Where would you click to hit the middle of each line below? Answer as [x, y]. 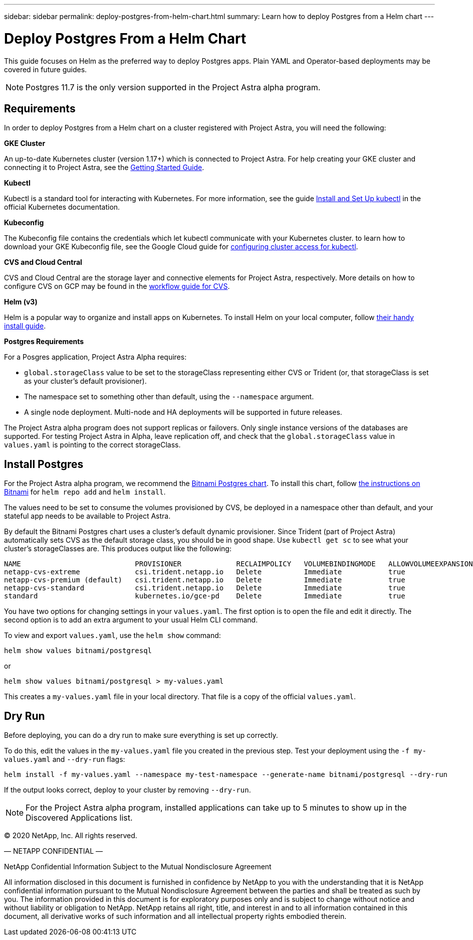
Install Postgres [44, 464]
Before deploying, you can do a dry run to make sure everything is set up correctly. [141, 735]
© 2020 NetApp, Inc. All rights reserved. [71, 836]
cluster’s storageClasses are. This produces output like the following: [118, 549]
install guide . [25, 326]
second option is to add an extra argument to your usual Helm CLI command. [131, 620]
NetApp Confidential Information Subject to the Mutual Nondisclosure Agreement [138, 867]
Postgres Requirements [44, 342]
